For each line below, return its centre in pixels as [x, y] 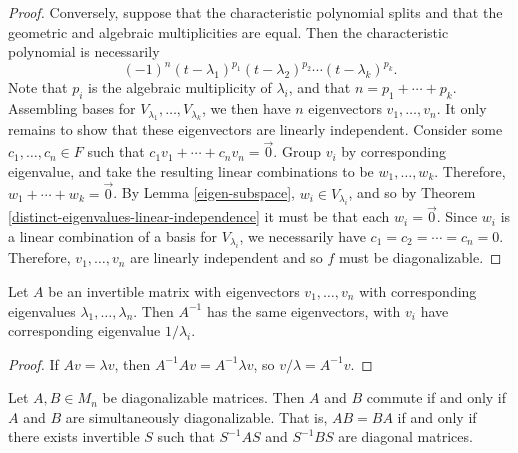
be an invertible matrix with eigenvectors [174, 290]
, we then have [246, 108]
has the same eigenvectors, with [303, 310]
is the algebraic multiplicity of [180, 87]
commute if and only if [436, 397]
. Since [457, 216]
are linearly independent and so [226, 257]
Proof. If [33, 363]
